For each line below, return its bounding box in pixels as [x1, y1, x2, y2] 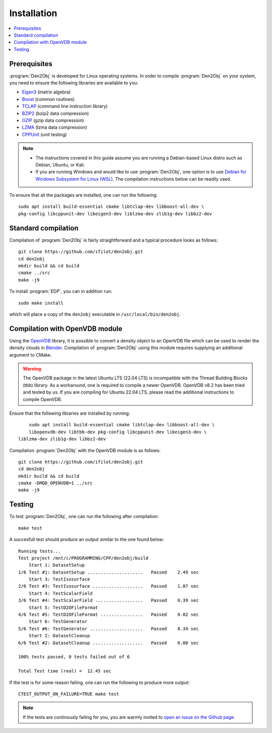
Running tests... [18, 548, 61, 554]
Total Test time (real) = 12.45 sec [18, 668, 112, 674]
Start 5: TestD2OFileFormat [28, 604, 98, 610]
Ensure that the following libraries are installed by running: [9, 410, 130, 416]
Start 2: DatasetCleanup [28, 633, 90, 639]
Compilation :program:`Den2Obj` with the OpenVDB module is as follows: [9, 447, 161, 454]
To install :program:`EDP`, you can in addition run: [9, 288, 112, 295]
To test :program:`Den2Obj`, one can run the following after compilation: [9, 514, 159, 520]
